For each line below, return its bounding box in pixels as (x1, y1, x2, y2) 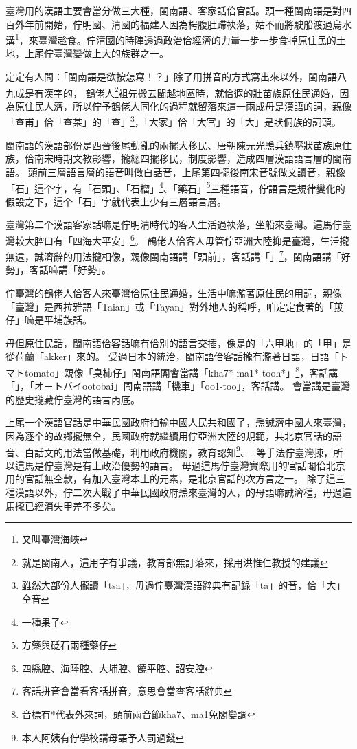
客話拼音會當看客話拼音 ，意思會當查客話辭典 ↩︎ (21, 684, 232, 698)
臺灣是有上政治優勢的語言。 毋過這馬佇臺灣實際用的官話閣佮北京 (53, 458, 345, 472)
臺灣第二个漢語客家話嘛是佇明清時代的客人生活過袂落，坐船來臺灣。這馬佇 (5, 217, 342, 232)
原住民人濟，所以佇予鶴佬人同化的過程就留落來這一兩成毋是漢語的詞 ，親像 (14, 98, 352, 113)
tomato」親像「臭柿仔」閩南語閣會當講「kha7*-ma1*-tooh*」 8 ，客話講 (24, 364, 338, 379)
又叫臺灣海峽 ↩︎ (21, 532, 88, 546)
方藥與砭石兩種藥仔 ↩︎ (21, 638, 117, 652)
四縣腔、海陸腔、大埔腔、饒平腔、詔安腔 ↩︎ (21, 660, 213, 675)
